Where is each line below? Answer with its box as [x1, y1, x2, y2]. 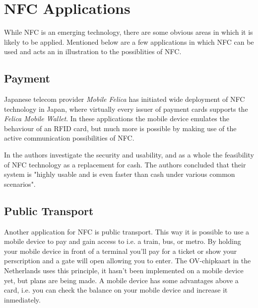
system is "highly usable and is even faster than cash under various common [4, 169, 235, 179]
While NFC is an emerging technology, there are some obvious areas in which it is [4, 27, 253, 37]
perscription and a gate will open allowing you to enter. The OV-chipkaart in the [4, 255, 251, 266]
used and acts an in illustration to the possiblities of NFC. [4, 46, 182, 57]
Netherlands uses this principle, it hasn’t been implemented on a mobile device [4, 265, 244, 276]
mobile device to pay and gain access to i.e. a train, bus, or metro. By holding [4, 236, 241, 246]
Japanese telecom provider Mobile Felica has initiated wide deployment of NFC [4, 94, 245, 104]
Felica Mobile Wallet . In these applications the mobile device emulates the [4, 113, 229, 124]
